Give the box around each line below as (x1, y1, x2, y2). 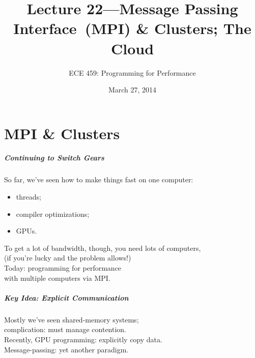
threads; (16, 191, 41, 202)
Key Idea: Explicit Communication (4, 292, 129, 303)
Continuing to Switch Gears (4, 152, 104, 163)
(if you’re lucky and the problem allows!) (4, 252, 131, 263)
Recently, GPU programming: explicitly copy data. (4, 334, 162, 344)
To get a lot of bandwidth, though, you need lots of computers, (4, 242, 201, 253)
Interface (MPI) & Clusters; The (13, 18, 251, 39)
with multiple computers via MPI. (4, 272, 110, 283)
